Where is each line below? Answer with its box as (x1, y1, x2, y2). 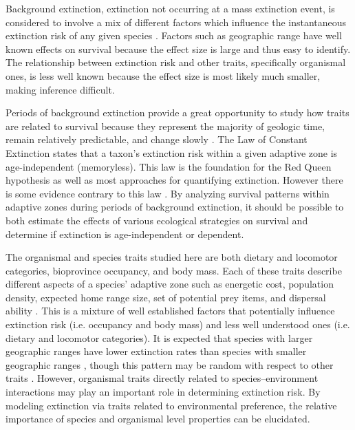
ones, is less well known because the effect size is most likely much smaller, (6, 68, 321, 83)
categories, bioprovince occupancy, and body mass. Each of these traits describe (6, 263, 342, 277)
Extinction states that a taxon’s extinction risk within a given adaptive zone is (6, 145, 338, 160)
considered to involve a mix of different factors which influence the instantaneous (6, 14, 347, 29)
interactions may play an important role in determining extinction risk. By (6, 385, 321, 399)
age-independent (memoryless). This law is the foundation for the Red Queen (6, 159, 332, 173)
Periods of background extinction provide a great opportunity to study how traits (6, 105, 349, 120)
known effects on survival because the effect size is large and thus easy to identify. (6, 41, 351, 56)
